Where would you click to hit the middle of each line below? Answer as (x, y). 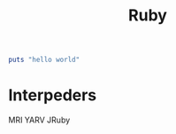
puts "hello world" (44, 60)
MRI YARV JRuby (39, 120)
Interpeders (53, 95)
